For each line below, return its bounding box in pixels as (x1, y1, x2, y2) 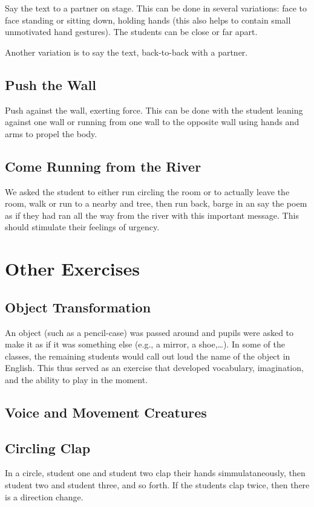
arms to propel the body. (5, 127, 97, 140)
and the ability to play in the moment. (5, 373, 148, 386)
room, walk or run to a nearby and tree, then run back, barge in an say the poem (5, 197, 307, 210)
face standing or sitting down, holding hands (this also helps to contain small (5, 13, 291, 26)
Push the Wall (5, 75, 96, 94)
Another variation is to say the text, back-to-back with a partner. (5, 45, 248, 58)
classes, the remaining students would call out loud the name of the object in (5, 349, 290, 362)
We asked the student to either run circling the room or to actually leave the (5, 185, 290, 198)
